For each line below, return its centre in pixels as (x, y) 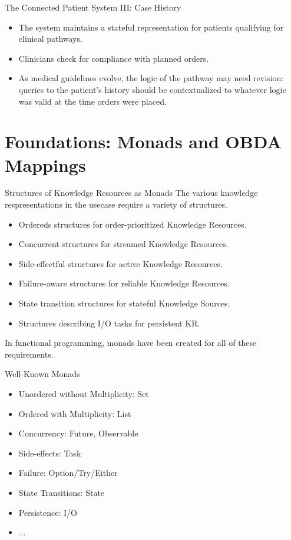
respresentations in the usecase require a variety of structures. (116, 204)
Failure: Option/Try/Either (68, 473)
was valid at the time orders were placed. (92, 101)
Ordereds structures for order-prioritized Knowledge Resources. (133, 224)
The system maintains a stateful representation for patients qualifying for (151, 27)
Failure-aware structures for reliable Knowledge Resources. (124, 283)
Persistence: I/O (48, 512)
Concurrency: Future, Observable (78, 433)
